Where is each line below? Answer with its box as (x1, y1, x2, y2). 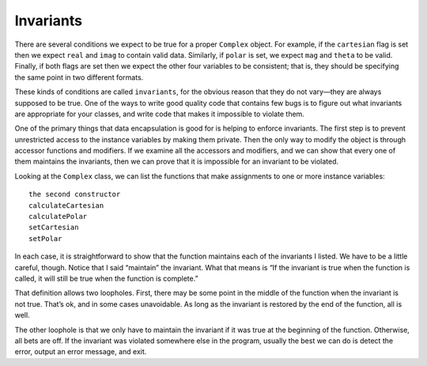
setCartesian (28, 223, 79, 232)
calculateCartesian (28, 201, 104, 209)
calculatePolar (28, 212, 88, 221)
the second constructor (28, 190, 121, 199)
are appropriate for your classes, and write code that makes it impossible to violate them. (14, 109, 304, 119)
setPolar (28, 234, 62, 243)
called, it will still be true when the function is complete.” (14, 274, 198, 283)
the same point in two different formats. (14, 72, 144, 82)
